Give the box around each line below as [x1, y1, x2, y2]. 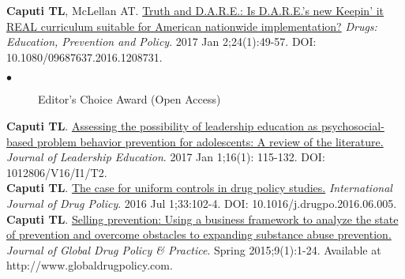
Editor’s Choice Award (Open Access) [38, 91, 221, 107]
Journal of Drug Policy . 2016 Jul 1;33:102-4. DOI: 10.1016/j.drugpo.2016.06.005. [6, 194, 397, 211]
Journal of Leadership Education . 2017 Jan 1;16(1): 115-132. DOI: [6, 149, 325, 165]
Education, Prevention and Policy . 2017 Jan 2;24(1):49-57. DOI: [6, 33, 317, 50]
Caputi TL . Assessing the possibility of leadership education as [6, 117, 318, 134]
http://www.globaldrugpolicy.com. [6, 257, 173, 273]
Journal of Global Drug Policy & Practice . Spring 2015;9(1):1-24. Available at [6, 241, 381, 258]
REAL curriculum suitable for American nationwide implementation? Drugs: [6, 17, 377, 34]
